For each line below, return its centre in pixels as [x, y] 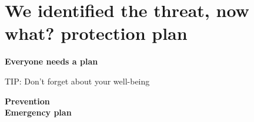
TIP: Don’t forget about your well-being [77, 81]
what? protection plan [96, 33]
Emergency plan [38, 112]
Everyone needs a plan [51, 61]
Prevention [27, 101]
